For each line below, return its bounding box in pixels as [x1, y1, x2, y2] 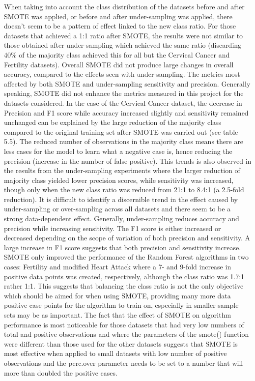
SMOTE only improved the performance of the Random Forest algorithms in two [4, 252, 249, 262]
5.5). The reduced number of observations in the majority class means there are [4, 136, 244, 147]
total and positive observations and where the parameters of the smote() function [4, 329, 249, 339]
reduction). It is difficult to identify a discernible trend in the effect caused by [4, 194, 238, 204]
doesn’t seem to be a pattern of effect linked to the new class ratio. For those [4, 21, 236, 31]
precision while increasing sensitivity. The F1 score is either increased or [4, 223, 221, 233]
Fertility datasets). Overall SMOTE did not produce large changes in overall [4, 59, 234, 69]
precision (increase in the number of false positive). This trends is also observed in [4, 155, 252, 166]
